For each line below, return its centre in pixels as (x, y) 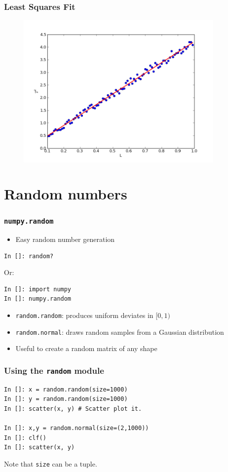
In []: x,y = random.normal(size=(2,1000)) (76, 428)
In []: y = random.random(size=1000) (66, 399)
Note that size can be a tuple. (51, 463)
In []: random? (29, 256)
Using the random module (54, 370)
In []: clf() (25, 438)
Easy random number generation (65, 239)
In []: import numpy (38, 289)
